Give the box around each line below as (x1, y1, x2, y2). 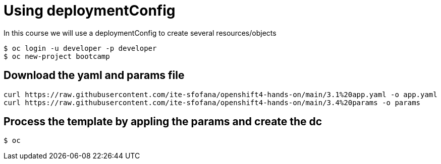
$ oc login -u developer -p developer (4, 44, 157, 52)
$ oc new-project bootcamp (4, 52, 110, 60)
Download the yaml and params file (4, 69, 185, 82)
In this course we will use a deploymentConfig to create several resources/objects (4, 28, 277, 37)
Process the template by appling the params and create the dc (4, 115, 322, 128)
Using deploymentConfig (4, 2, 176, 19)
